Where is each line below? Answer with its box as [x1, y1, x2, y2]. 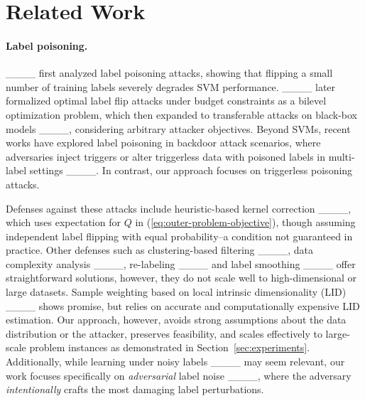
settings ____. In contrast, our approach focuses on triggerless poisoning [29, 163, 353, 178]
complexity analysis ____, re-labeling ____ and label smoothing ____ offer [6, 256, 356, 271]
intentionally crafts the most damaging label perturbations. [6, 382, 264, 397]
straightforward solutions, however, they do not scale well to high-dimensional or [6, 270, 357, 285]
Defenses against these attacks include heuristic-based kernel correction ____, [6, 200, 352, 215]
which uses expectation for [6, 215, 121, 230]
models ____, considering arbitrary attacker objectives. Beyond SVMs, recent [6, 121, 351, 136]
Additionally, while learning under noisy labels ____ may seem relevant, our [6, 354, 345, 369]
